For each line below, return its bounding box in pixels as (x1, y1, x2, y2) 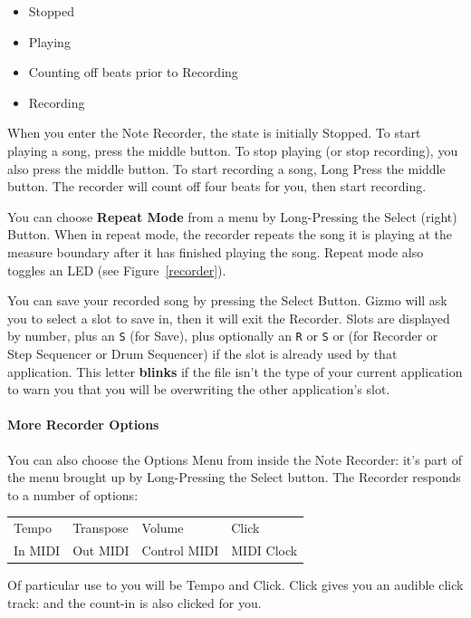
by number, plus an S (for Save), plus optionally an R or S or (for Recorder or (7, 326, 438, 345)
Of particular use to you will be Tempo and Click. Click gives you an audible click (7, 575, 464, 594)
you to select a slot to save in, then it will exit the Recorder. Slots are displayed (7, 308, 450, 327)
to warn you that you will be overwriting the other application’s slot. (7, 380, 390, 399)
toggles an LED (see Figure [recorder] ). (7, 260, 226, 279)
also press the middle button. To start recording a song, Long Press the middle (7, 159, 446, 178)
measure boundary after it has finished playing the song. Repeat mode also (7, 242, 424, 261)
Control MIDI (141, 540, 219, 559)
